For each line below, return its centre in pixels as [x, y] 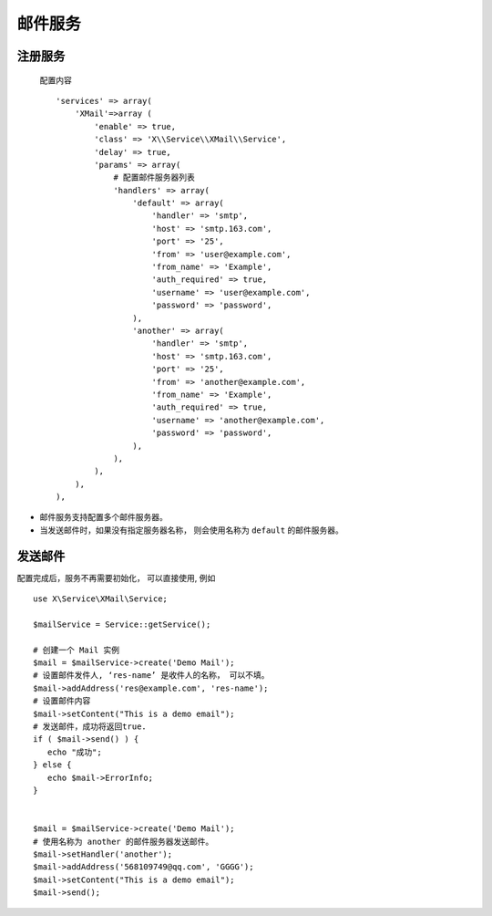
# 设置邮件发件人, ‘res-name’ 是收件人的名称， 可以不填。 [151, 676]
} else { [52, 765]
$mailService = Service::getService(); [122, 624]
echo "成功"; [74, 752]
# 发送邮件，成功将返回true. [90, 727]
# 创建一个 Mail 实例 [77, 650]
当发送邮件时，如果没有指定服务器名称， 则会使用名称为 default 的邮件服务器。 [191, 530]
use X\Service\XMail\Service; [101, 599]
